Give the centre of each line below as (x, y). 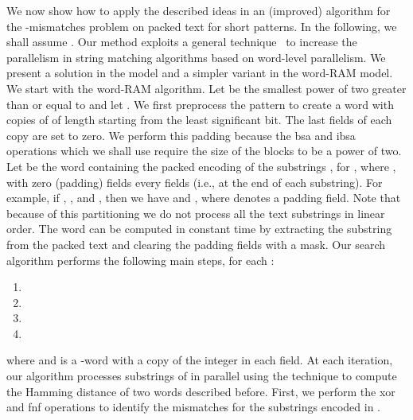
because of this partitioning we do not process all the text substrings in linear (196, 213)
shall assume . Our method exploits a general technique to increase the (182, 42)
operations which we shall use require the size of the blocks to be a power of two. (204, 151)
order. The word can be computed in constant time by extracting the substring (199, 229)
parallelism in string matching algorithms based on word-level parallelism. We (196, 57)
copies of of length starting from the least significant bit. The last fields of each (199, 120)
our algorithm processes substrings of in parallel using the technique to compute (202, 376)
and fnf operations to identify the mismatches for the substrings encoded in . (194, 407)
